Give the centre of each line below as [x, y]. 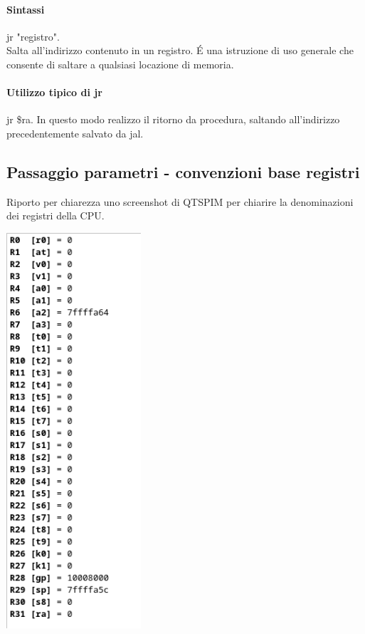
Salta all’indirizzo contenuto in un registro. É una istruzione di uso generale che [180, 50]
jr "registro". [33, 36]
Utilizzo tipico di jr [54, 92]
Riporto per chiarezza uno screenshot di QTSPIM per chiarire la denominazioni [180, 201]
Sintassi [26, 9]
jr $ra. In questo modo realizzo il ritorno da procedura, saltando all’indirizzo [173, 119]
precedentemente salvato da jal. [75, 133]
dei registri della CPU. [55, 215]
